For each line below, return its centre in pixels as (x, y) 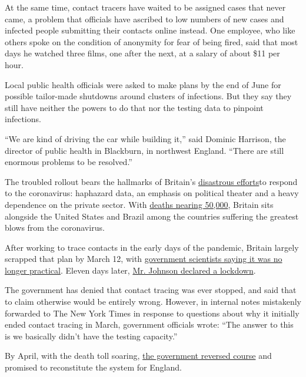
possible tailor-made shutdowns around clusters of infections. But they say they (148, 96)
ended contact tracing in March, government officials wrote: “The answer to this (149, 324)
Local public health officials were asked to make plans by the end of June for (143, 84)
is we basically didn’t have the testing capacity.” (91, 336)
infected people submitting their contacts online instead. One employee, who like (150, 30)
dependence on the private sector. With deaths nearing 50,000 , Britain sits (139, 204)
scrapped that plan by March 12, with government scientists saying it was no (144, 259)
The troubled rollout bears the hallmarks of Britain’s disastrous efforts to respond (151, 181)
